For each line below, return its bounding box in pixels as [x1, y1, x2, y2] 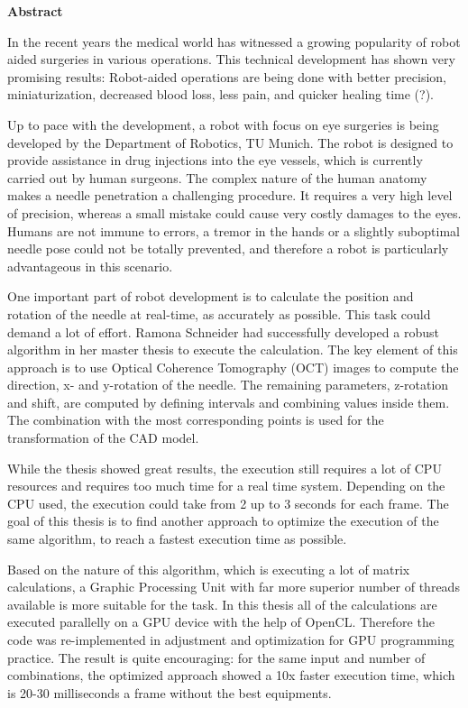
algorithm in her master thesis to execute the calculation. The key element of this [7, 340, 458, 359]
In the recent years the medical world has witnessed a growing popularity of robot [7, 32, 461, 51]
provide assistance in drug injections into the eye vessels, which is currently [7, 151, 423, 170]
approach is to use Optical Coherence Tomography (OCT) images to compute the [7, 357, 459, 376]
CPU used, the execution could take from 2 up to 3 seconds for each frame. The [7, 493, 449, 512]
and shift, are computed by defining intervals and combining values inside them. [7, 392, 450, 411]
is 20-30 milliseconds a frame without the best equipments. [7, 683, 332, 702]
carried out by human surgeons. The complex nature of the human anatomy [7, 168, 427, 187]
